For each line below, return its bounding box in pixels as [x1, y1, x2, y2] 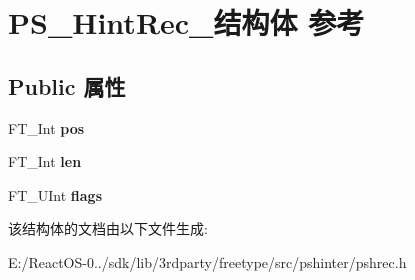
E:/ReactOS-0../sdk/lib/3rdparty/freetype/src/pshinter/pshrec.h [8, 251, 407, 272]
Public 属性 [8, 70, 126, 101]
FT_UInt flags [8, 184, 102, 205]
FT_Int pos [8, 117, 85, 138]
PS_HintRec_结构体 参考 [8, 2, 365, 43]
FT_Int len [8, 151, 82, 172]
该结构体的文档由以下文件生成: [8, 218, 208, 239]
